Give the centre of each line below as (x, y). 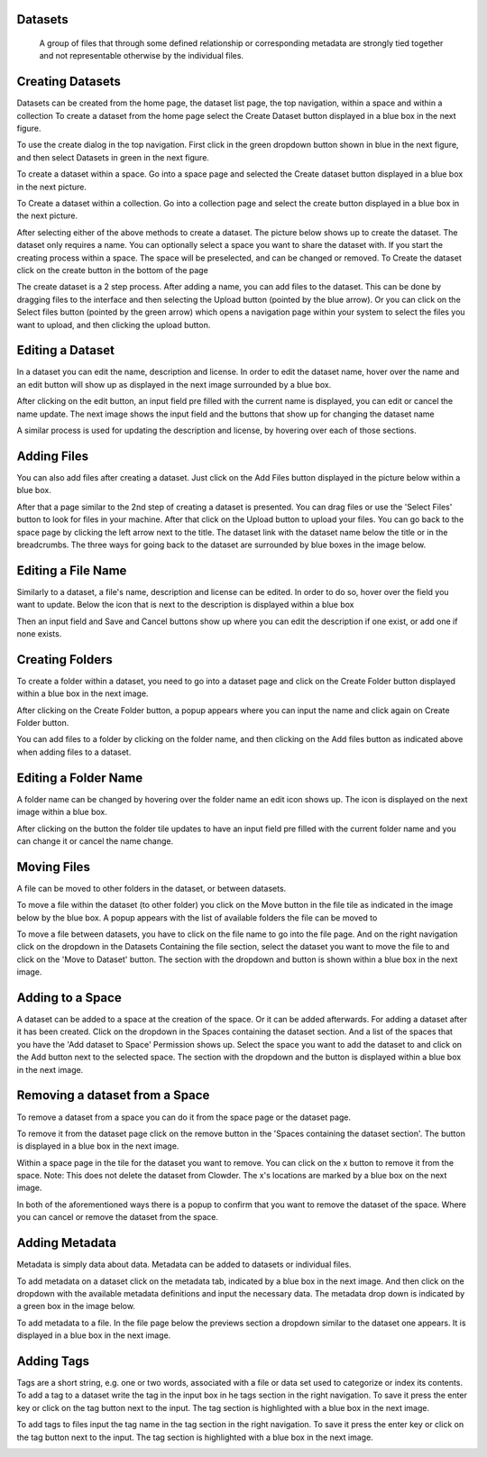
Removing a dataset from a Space (113, 1095)
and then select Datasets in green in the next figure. (113, 157)
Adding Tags (53, 1361)
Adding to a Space (69, 998)
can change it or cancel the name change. (95, 841)
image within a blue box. (62, 812)
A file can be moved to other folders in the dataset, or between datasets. (152, 888)
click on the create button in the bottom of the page (113, 270)
